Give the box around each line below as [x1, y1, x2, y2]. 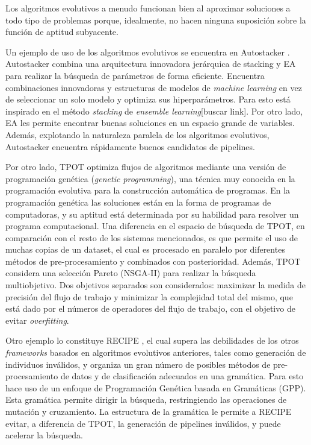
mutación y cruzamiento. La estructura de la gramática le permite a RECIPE [5, 405, 292, 417]
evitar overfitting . [5, 314, 69, 326]
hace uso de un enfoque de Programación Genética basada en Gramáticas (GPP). [5, 381, 306, 394]
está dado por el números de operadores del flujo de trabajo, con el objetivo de [5, 302, 295, 315]
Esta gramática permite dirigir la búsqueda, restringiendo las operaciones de [5, 393, 287, 406]
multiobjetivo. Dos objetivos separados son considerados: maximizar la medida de [5, 279, 306, 291]
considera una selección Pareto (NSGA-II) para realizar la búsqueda [5, 267, 256, 279]
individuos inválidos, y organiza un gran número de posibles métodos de [5, 358, 271, 370]
